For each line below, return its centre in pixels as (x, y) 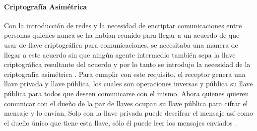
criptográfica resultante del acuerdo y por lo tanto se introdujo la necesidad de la (127, 64)
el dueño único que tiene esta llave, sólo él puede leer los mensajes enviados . (121, 122)
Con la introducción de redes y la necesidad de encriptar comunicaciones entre (123, 25)
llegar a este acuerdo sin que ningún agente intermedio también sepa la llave (120, 54)
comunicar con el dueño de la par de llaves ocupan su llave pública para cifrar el (126, 103)
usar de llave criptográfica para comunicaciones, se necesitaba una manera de (121, 44)
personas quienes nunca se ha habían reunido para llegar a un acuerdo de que (122, 35)
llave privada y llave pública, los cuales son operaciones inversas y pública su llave (128, 84)
